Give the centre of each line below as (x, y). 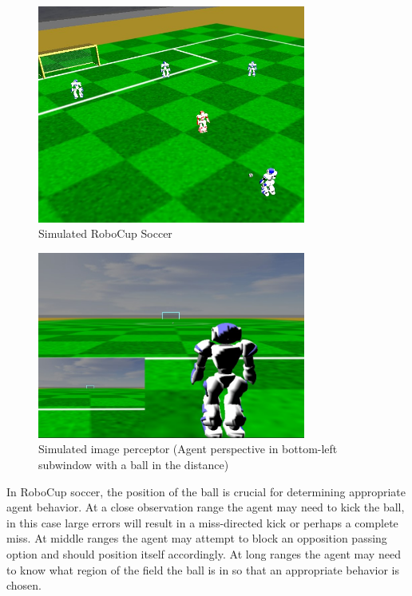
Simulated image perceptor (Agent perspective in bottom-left (188, 449)
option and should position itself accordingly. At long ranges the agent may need (204, 553)
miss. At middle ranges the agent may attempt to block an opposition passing (197, 538)
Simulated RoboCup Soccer (105, 233)
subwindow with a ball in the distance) (134, 464)
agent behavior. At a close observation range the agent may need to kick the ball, (206, 507)
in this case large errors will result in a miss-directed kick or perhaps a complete (202, 522)
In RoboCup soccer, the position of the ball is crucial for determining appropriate (206, 491)
